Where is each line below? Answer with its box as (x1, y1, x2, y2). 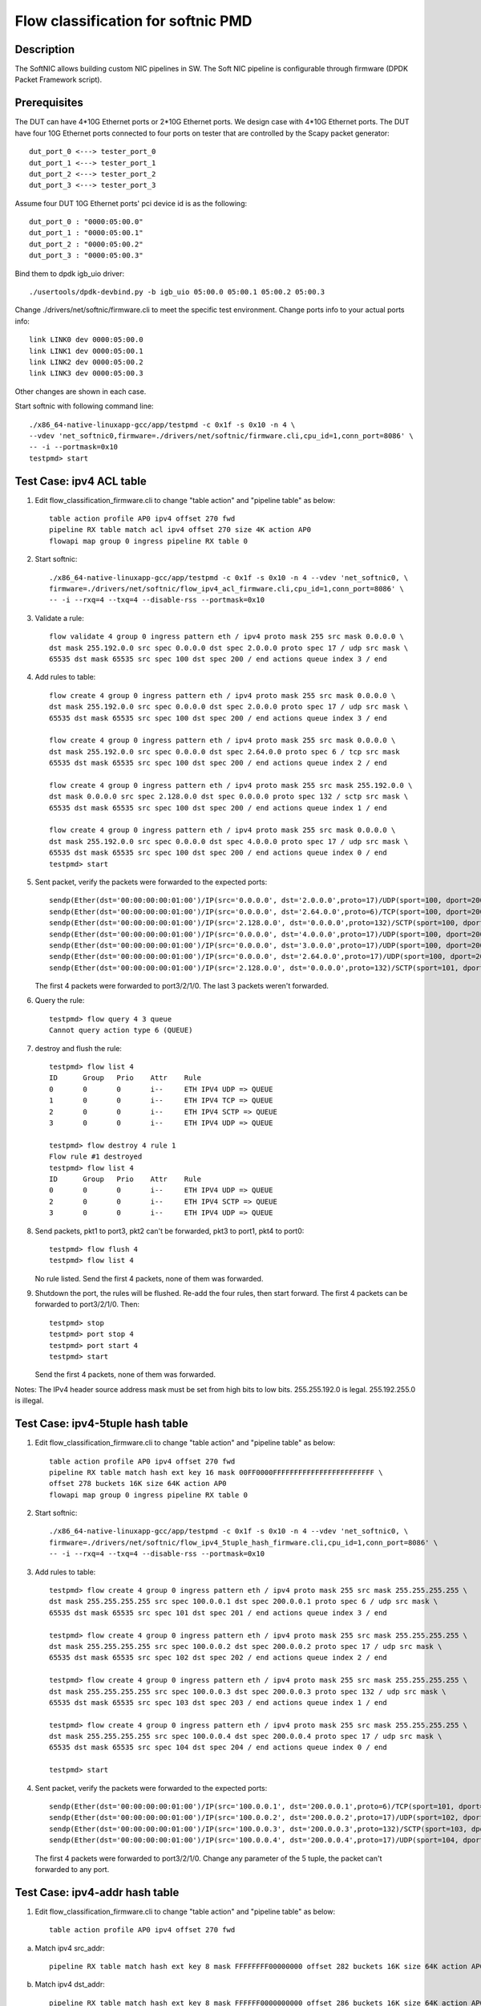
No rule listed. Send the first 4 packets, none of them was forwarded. (34, 1273, 264, 1283)
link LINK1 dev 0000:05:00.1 (29, 346, 143, 355)
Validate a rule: (34, 613, 84, 623)
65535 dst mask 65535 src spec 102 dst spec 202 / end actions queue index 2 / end (49, 1653, 388, 1663)
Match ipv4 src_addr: (34, 1943, 105, 1953)
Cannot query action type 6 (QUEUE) (49, 1025, 193, 1035)
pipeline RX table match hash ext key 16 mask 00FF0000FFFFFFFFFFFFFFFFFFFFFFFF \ (49, 1468, 383, 1476)
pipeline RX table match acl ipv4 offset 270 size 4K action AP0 (49, 526, 312, 534)
